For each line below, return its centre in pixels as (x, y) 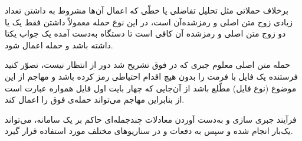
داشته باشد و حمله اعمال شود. (59, 45)
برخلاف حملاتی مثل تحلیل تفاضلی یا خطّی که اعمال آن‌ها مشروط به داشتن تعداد (147, 10)
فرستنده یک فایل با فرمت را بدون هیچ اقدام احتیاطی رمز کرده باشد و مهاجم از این (151, 76)
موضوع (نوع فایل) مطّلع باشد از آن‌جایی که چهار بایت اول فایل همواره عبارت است (151, 88)
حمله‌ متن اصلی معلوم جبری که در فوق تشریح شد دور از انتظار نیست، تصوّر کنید (148, 65)
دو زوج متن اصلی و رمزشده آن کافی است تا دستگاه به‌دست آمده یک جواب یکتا (145, 33)
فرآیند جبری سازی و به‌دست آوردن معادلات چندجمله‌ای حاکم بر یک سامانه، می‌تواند (151, 119)
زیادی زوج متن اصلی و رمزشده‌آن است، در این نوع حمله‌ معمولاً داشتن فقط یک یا (149, 22)
